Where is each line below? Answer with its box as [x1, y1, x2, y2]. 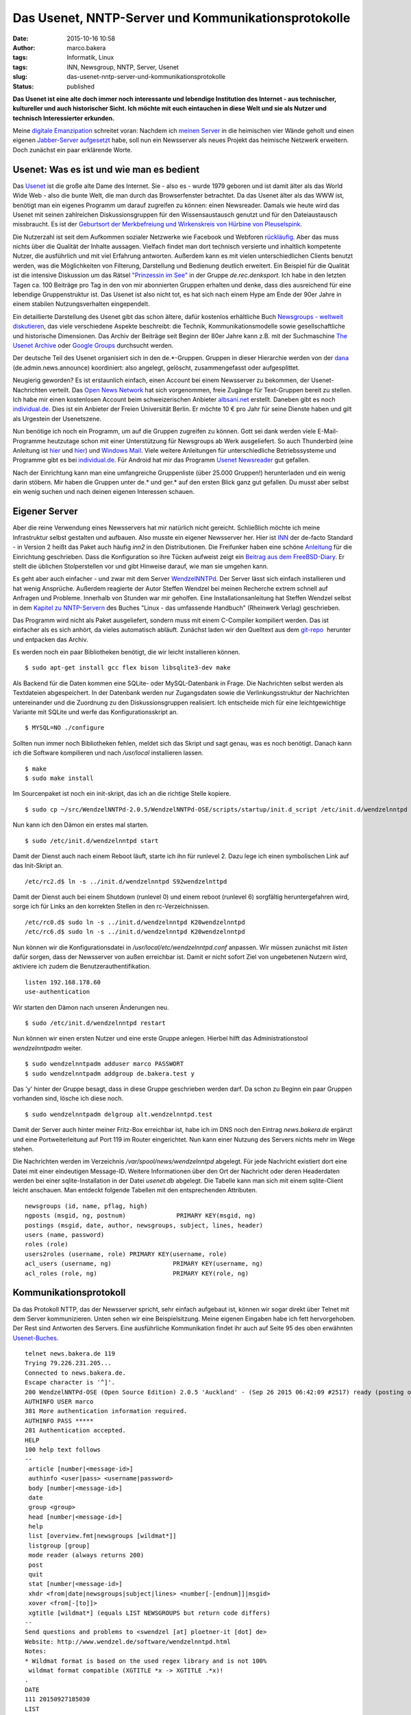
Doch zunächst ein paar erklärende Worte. [12, 145, 133, 154]
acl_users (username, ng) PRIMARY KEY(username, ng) [25, 1259, 264, 1268]
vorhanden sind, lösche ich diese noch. [12, 1094, 124, 1102]
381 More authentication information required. [25, 1407, 188, 1415]
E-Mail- [317, 427, 339, 436]
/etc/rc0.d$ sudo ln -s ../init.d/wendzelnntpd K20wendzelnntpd [25, 918, 246, 926]
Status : [12, 82, 34, 91]
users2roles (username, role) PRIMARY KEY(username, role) [25, 1250, 227, 1258]
